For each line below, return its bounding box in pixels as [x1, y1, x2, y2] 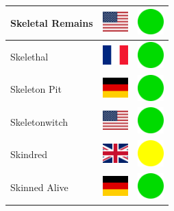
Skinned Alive [10, 180, 69, 195]
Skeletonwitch [10, 114, 68, 129]
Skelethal [10, 49, 49, 63]
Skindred [10, 147, 48, 162]
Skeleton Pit [10, 82, 62, 96]
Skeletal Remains [10, 15, 93, 30]
